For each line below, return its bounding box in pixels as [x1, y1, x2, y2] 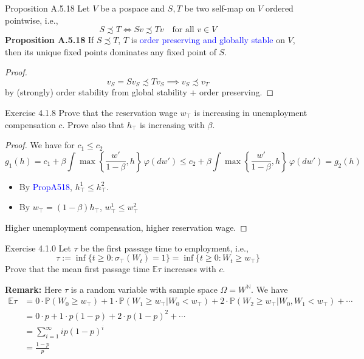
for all [172, 26, 194, 35]
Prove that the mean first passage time [5, 262, 150, 275]
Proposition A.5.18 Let [5, 2, 90, 14]
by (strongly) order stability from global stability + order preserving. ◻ [5, 86, 274, 98]
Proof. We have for [5, 138, 75, 151]
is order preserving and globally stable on [131, 33, 285, 46]
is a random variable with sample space [70, 282, 218, 295]
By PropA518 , [19, 180, 72, 193]
